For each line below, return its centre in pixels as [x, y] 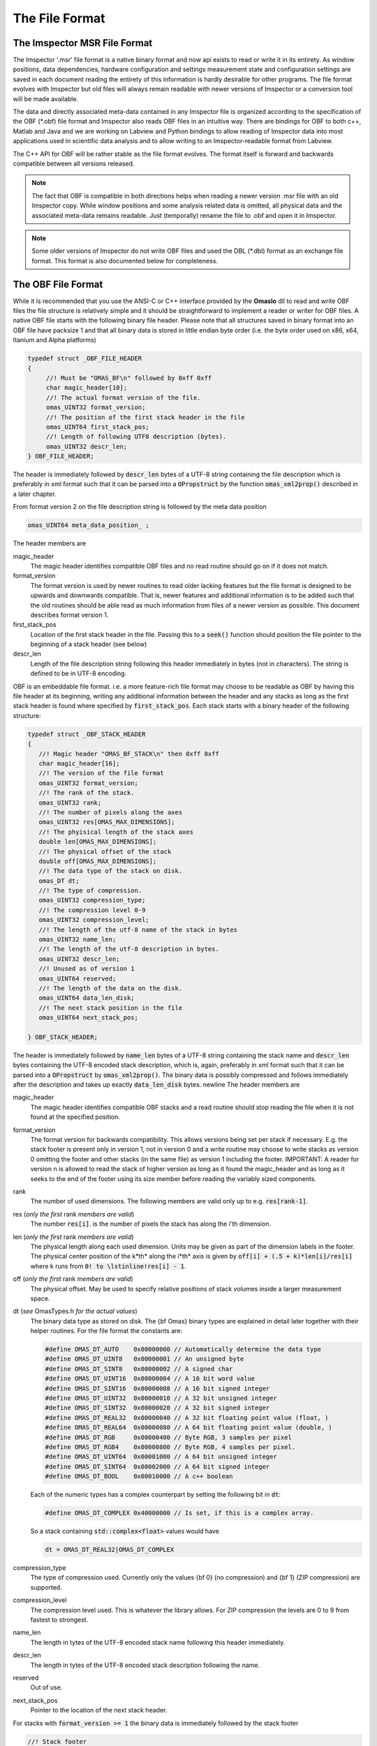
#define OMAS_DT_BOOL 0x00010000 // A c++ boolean [139, 1476]
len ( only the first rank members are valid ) [73, 1237]
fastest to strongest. [59, 1620]
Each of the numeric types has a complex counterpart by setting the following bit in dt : [156, 1495]
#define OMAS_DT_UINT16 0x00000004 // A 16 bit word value [150, 1379]
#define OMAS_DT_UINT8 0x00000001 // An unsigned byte [145, 1359]
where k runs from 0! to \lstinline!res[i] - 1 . [108, 1266]
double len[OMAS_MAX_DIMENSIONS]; [98, 842]
